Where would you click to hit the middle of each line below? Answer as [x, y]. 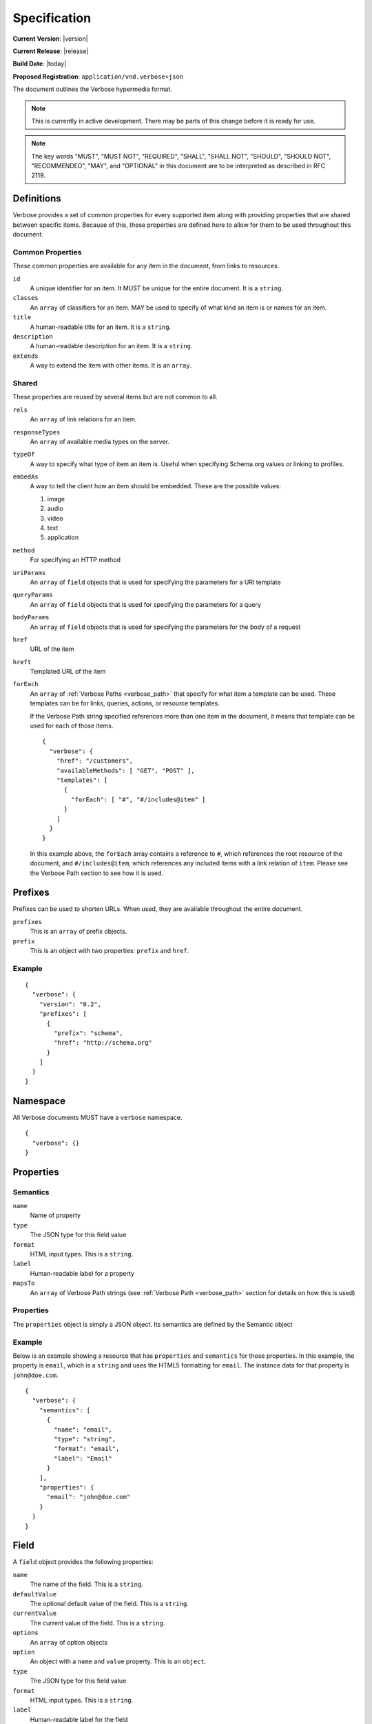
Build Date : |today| [40, 64]
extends [26, 356]
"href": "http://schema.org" [103, 1043]
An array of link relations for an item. [83, 419]
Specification [52, 18]
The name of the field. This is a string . [87, 1584]
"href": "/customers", [95, 761]
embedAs [26, 477]
